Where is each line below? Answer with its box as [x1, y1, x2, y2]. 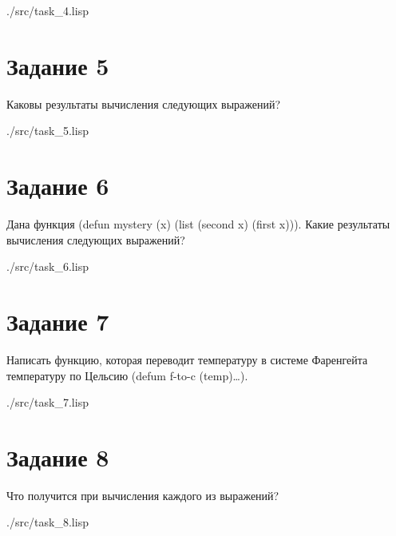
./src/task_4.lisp [6, 2, 89, 18]
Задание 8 [6, 440, 109, 473]
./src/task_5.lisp [6, 122, 89, 139]
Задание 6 [6, 169, 109, 202]
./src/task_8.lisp [6, 514, 89, 530]
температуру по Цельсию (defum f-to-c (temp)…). [6, 367, 248, 383]
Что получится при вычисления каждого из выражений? [6, 486, 279, 503]
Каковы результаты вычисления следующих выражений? [6, 95, 281, 112]
